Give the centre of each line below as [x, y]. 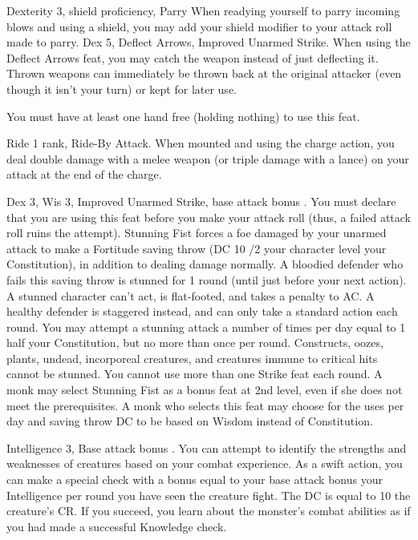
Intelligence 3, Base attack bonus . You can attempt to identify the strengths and [207, 447]
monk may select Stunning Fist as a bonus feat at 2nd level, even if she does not [205, 390]
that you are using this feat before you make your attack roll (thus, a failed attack [209, 217]
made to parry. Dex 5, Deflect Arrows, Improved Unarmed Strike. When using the [209, 42]
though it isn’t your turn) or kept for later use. [122, 89]
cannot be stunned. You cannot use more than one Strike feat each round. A [195, 374]
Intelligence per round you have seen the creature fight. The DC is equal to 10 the [209, 495]
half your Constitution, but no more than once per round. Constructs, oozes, [195, 343]
